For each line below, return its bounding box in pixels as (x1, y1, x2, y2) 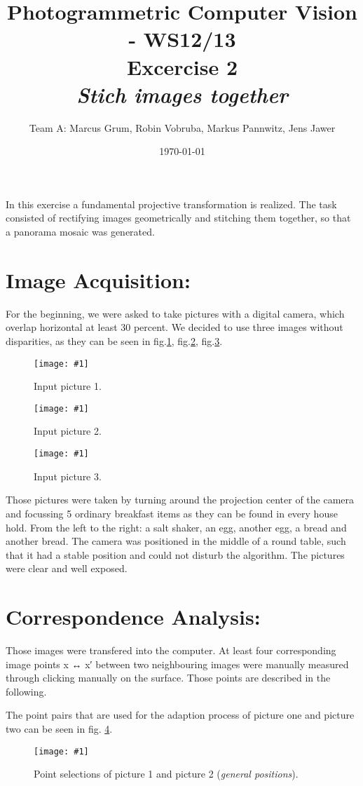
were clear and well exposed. (6, 561, 128, 576)
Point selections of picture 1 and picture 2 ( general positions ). (34, 766, 299, 781)
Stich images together (76, 79, 288, 109)
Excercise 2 (126, 52, 238, 81)
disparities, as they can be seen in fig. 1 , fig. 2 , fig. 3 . (6, 333, 223, 348)
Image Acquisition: (6, 265, 191, 294)
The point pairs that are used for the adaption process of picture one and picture (6, 707, 355, 722)
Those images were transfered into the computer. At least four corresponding (6, 643, 336, 657)
